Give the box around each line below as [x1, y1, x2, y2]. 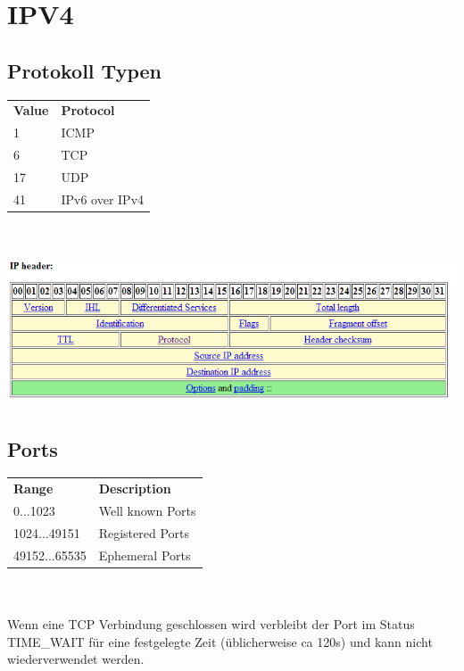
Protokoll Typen [7, 56, 162, 84]
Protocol [61, 101, 115, 120]
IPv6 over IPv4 [61, 189, 145, 208]
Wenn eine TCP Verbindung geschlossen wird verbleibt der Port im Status [7, 614, 415, 633]
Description [98, 479, 171, 498]
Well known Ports [98, 501, 196, 519]
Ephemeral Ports [98, 545, 191, 564]
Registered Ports [98, 523, 190, 542]
